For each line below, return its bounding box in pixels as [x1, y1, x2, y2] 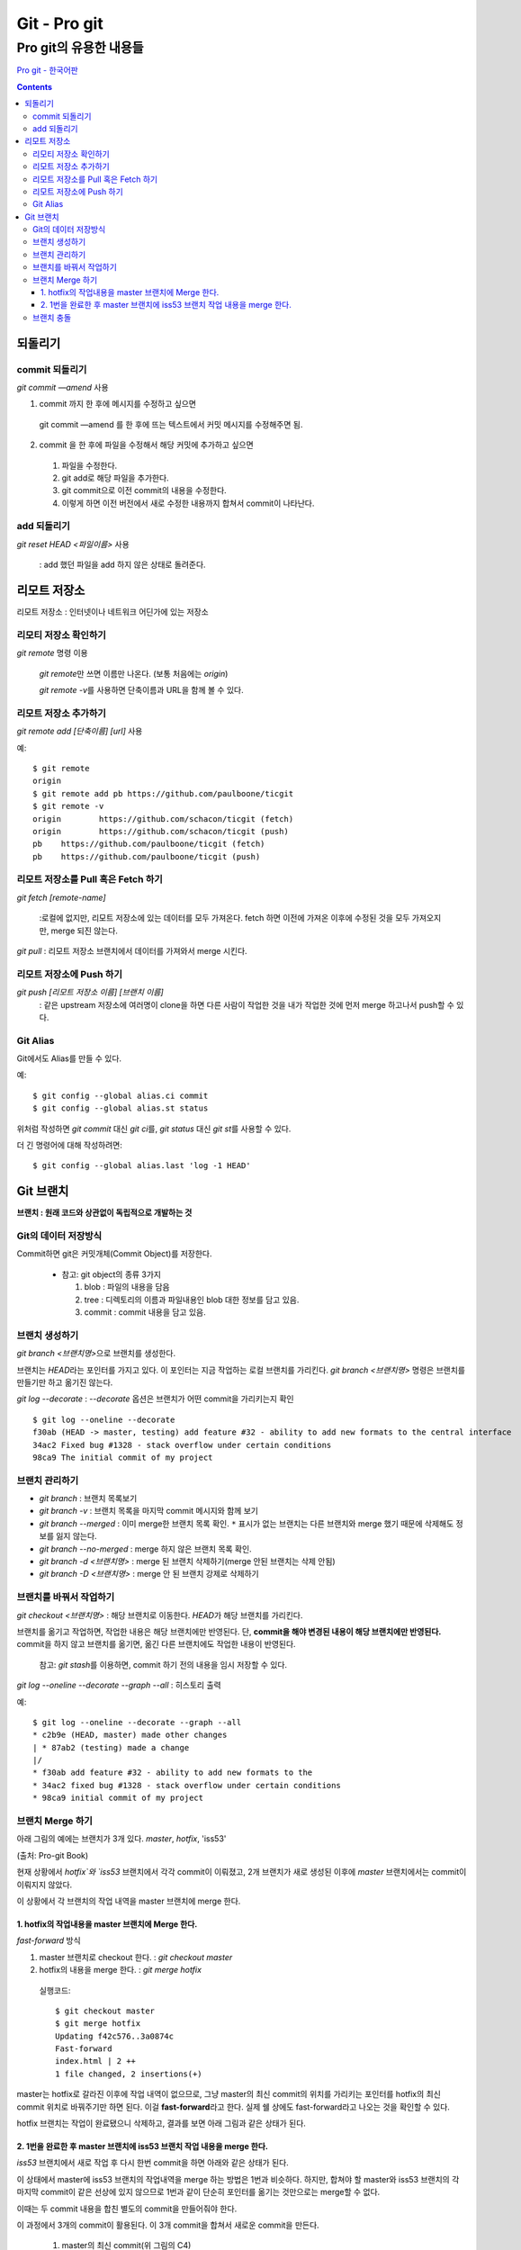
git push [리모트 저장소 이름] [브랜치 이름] [16, 986, 164, 998]
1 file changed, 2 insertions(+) [55, 2068, 202, 2079]
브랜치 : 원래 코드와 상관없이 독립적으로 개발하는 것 [16, 1207, 193, 1219]
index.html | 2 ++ [55, 2056, 137, 2066]
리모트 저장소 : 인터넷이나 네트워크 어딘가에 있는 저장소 [16, 607, 209, 617]
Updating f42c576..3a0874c [55, 2030, 175, 2041]
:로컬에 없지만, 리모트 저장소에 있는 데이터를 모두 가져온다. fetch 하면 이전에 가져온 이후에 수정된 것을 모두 [39, 913, 410, 923]
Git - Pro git [16, 13, 103, 33]
